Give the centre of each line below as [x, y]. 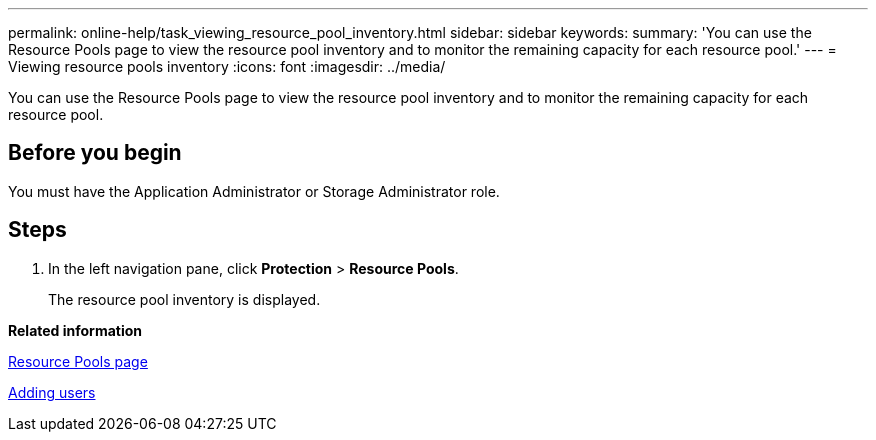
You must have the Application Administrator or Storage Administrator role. [254, 191]
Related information [75, 330]
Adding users [52, 392]
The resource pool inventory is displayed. [184, 299]
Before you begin [95, 153]
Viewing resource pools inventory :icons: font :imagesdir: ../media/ [227, 66]
